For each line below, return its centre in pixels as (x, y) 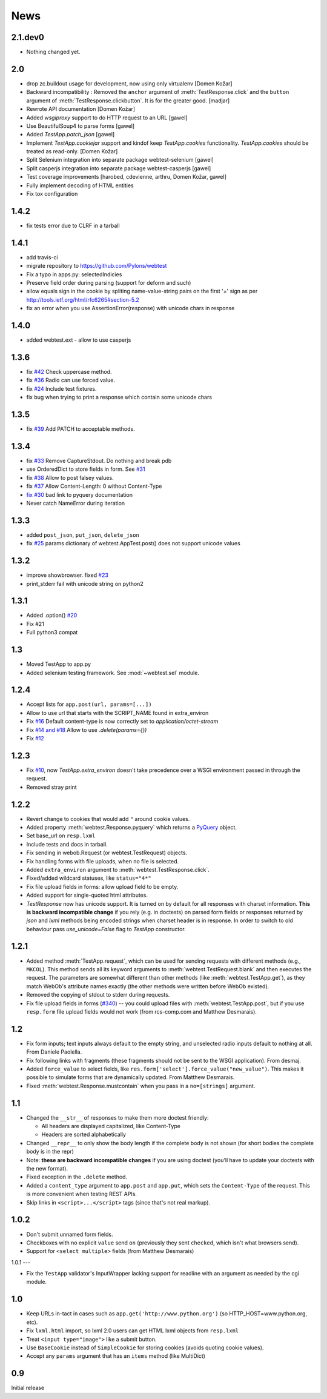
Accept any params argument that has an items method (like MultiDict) (116, 1356)
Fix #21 (35, 623)
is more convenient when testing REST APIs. (82, 1194)
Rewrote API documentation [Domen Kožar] (81, 109)
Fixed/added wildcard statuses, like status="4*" (89, 878)
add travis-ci (42, 257)
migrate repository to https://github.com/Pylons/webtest (97, 266)
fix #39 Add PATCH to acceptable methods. (81, 429)
